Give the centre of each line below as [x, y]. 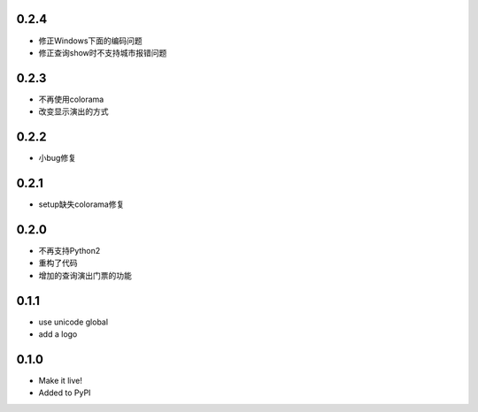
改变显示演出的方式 [73, 111]
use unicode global [73, 322]
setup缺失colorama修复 [81, 204]
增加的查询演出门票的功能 [85, 275]
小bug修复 [58, 158]
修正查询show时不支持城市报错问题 [103, 52]
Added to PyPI [65, 393]
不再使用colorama [71, 99]
